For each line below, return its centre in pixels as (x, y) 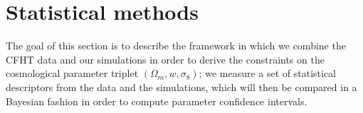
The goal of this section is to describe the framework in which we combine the (176, 46)
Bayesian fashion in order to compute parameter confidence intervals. (157, 101)
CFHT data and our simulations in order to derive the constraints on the (165, 59)
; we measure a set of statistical (268, 73)
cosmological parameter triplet (72, 73)
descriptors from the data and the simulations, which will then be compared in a (181, 87)
